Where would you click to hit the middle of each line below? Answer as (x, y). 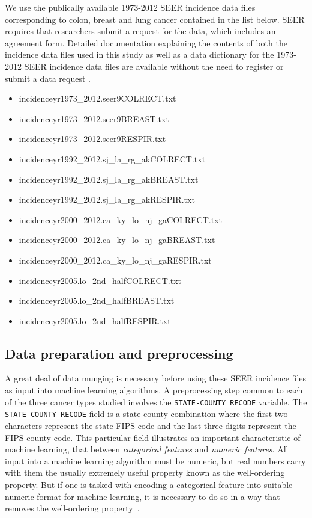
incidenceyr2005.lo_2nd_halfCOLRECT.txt (100, 280)
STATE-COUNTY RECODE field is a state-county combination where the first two (146, 414)
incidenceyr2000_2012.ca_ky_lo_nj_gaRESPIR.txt (115, 260)
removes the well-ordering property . (72, 508)
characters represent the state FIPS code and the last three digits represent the (151, 425)
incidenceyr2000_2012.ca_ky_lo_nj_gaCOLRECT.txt (121, 219)
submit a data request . (48, 78)
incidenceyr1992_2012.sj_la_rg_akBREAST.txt (109, 179)
